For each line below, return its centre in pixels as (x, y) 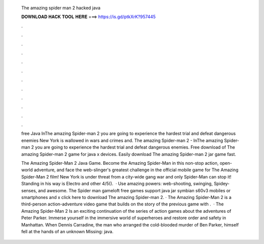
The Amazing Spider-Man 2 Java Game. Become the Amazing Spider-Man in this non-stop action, (120, 163)
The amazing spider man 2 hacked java (61, 8)
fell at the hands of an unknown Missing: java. (67, 231)
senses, (29, 190)
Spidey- (221, 184)
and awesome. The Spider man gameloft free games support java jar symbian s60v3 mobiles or (134, 190)
